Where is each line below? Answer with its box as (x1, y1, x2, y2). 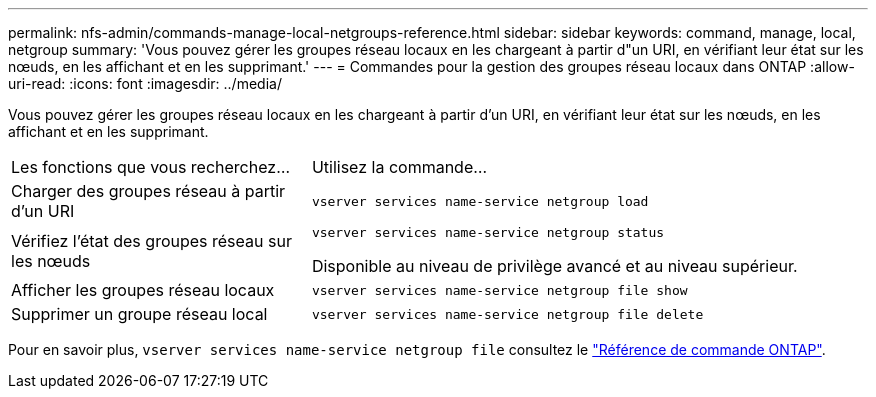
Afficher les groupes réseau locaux (11, 280, 275, 300)
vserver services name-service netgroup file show (311, 282, 688, 298)
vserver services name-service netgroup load (311, 193, 649, 209)
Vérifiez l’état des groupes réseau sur (11, 230, 292, 251)
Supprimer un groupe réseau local (11, 304, 268, 324)
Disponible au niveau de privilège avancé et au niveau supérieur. (311, 256, 798, 276)
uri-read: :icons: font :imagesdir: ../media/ (8, 75, 282, 92)
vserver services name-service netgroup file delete (311, 306, 704, 322)
